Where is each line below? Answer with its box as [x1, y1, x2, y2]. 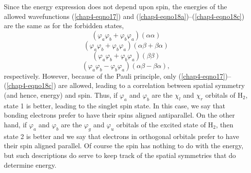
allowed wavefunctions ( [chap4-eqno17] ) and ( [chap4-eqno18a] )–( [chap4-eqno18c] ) [4, 11, 245, 21]
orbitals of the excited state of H [116, 119, 214, 129]
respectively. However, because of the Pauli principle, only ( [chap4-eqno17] [4, 70, 225, 81]
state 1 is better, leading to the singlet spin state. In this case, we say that [4, 100, 225, 110]
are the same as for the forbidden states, [4, 20, 124, 31]
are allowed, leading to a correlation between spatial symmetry [58, 80, 245, 90]
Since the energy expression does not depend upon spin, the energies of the [4, 1, 227, 11]
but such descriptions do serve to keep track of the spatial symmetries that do [4, 150, 236, 160]
